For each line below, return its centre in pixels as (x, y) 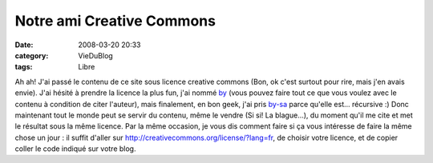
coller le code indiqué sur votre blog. (75, 149)
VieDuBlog (96, 55)
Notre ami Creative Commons (115, 21)
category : (32, 55)
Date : (24, 45)
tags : (24, 67)
